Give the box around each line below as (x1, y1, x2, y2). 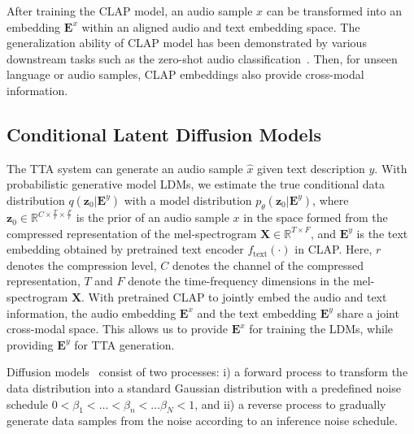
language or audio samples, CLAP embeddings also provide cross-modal (7, 66, 364, 83)
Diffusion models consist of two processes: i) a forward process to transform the (7, 363, 408, 380)
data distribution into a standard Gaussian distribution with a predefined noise (7, 380, 401, 397)
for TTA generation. (74, 336, 175, 353)
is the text (356, 224, 408, 241)
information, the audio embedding (7, 304, 176, 321)
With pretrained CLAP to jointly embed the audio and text (88, 289, 387, 306)
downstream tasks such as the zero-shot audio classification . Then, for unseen (7, 50, 398, 67)
